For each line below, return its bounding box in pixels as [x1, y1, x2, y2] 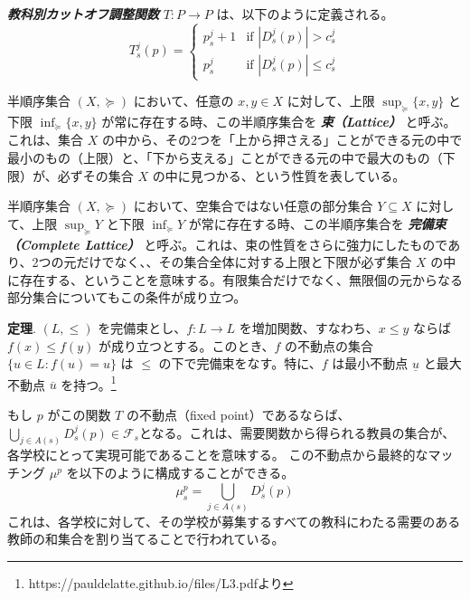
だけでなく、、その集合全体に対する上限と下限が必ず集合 [76, 252, 412, 271]
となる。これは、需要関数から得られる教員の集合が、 [138, 423, 456, 442]
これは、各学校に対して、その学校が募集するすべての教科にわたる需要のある [7, 511, 461, 530]
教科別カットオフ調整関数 [7, 5, 159, 23]
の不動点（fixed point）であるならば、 [126, 404, 351, 423]
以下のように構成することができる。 [79, 463, 295, 482]
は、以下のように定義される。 [216, 5, 394, 23]
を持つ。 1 [61, 372, 117, 394]
